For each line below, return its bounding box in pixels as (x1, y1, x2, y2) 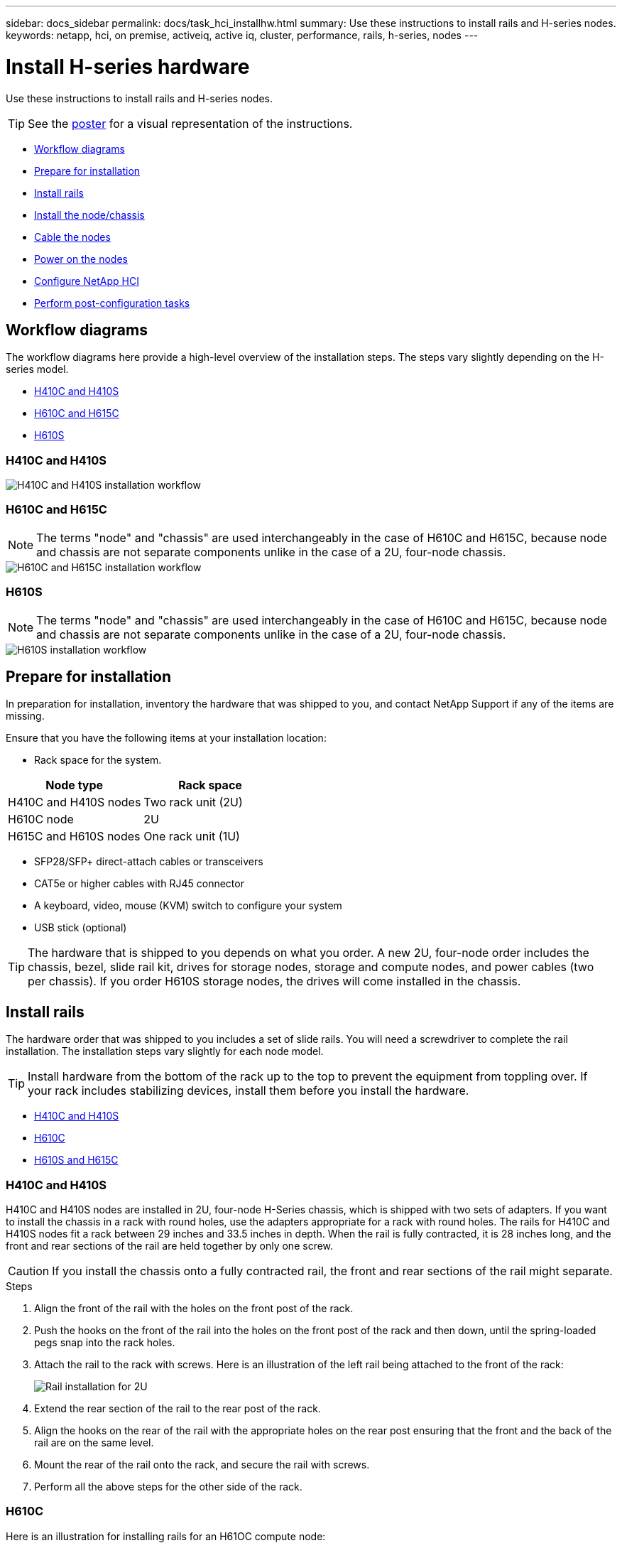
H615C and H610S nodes (8, 829, 141, 844)
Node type (45, 778, 104, 793)
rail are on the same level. (34, 1436, 154, 1449)
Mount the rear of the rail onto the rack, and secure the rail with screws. (34, 1458, 370, 1471)
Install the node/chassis (34, 208, 145, 221)
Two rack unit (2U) (143, 795, 243, 810)
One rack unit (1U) (143, 829, 240, 844)
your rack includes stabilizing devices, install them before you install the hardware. (28, 1083, 469, 1098)
